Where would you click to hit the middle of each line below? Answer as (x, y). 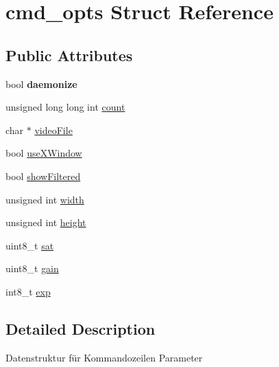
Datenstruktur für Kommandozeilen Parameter (104, 357)
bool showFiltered (43, 176)
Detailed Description (81, 328)
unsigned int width (45, 199)
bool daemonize (41, 84)
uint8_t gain (32, 268)
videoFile (53, 130)
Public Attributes (69, 55)
